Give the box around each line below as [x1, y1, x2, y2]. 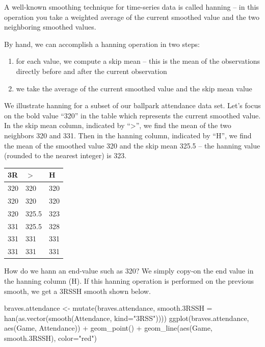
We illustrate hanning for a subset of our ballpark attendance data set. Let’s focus [4, 100, 261, 111]
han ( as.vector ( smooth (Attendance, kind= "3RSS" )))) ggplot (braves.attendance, [4, 312, 249, 323]
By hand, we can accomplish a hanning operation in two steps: [4, 38, 200, 49]
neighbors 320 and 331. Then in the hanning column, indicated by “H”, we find [4, 130, 252, 140]
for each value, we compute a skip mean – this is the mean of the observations [16, 56, 260, 66]
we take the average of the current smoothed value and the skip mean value [16, 83, 252, 93]
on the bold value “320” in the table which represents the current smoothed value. [4, 110, 261, 120]
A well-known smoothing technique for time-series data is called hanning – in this [4, 2, 259, 12]
